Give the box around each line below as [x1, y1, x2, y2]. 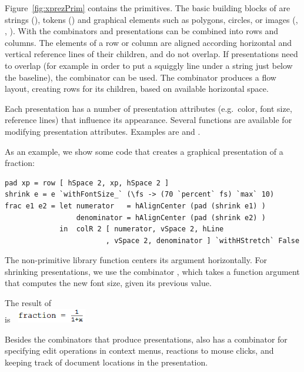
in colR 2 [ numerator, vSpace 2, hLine [59, 225, 224, 234]
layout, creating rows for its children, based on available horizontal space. [5, 82, 269, 95]
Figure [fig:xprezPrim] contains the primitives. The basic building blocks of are [5, 2, 290, 14]
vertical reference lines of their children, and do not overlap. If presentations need [5, 48, 298, 60]
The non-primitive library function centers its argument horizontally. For [5, 254, 267, 266]
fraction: [5, 157, 35, 169]
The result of [5, 297, 52, 309]
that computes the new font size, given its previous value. [5, 277, 212, 289]
